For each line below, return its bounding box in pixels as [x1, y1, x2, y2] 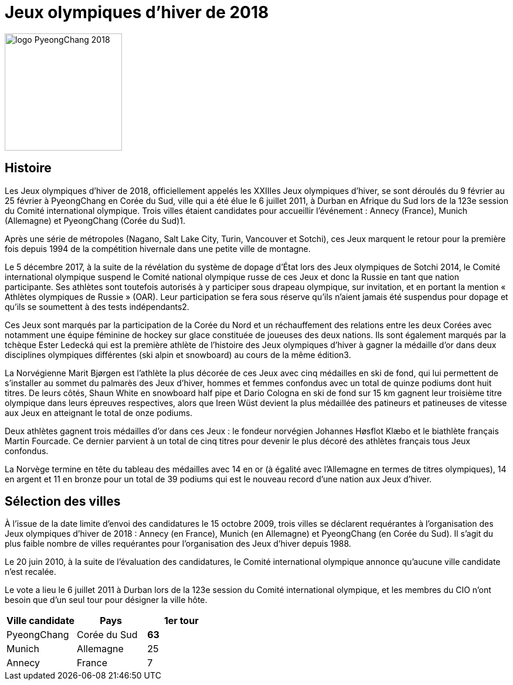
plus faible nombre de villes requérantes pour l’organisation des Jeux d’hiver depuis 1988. [5, 539, 351, 549]
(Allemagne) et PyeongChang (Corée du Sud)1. [5, 215, 186, 226]
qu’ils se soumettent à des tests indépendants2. [5, 301, 189, 312]
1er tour [164, 615, 199, 627]
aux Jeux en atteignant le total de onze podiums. [5, 407, 193, 418]
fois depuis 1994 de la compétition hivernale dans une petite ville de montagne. [5, 243, 311, 254]
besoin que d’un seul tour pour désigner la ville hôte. [5, 595, 208, 605]
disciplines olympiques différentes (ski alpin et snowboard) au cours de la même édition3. [5, 349, 351, 360]
